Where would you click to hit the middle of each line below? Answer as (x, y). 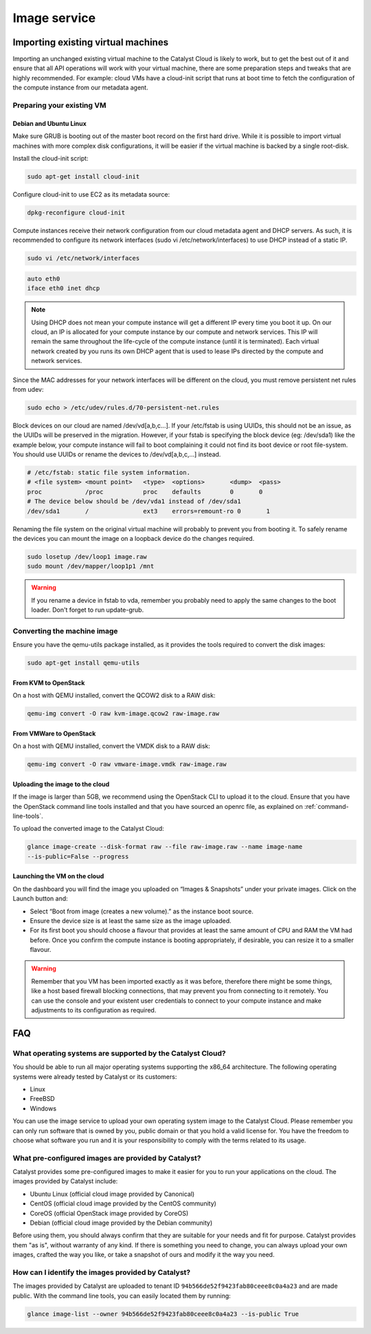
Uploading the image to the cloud (61, 784)
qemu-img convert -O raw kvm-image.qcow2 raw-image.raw (123, 714)
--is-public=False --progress (78, 856)
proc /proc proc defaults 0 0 (145, 492)
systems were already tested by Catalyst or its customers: (95, 1076)
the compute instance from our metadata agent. (80, 88)
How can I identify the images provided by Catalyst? (102, 1272)
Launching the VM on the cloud (58, 876)
